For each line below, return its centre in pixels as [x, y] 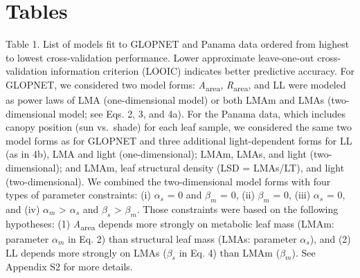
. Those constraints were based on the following [237, 208]
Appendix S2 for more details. [69, 267]
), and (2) [330, 238]
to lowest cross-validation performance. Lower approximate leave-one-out [160, 57]
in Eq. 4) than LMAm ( [229, 252]
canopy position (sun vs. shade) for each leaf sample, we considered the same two [179, 127]
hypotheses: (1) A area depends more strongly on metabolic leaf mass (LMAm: [170, 224]
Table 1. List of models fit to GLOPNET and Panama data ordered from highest [178, 44]
